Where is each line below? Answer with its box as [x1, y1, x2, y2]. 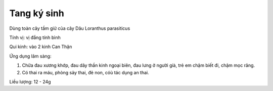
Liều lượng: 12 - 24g [9, 78, 51, 84]
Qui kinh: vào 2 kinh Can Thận [9, 43, 72, 50]
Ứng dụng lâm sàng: [9, 53, 52, 59]
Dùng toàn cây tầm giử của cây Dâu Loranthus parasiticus [9, 25, 130, 31]
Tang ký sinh [9, 8, 64, 19]
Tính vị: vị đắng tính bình [9, 34, 61, 40]
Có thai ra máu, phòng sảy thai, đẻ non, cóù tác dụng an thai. [22, 69, 149, 75]
